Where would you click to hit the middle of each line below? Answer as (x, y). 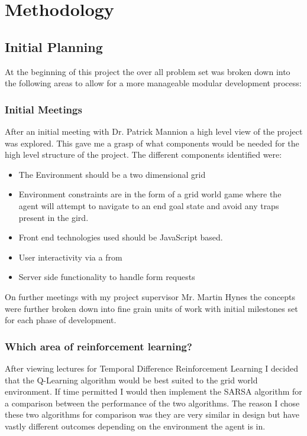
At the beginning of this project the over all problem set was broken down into (148, 71)
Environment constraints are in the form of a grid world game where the (150, 194)
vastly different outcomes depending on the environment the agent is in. (135, 426)
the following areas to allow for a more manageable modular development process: (153, 83)
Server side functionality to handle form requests (107, 277)
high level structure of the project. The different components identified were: (143, 154)
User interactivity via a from (70, 257)
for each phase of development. (61, 320)
